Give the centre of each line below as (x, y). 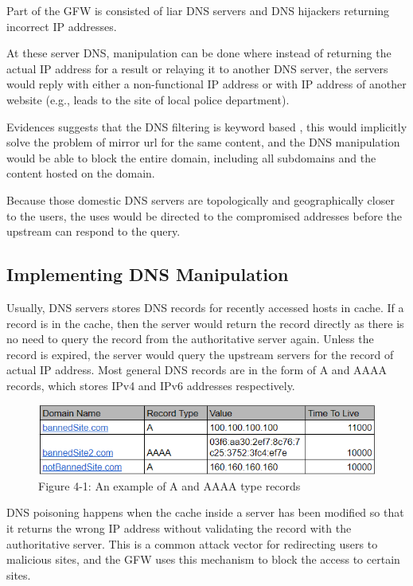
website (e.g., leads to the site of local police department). (148, 99)
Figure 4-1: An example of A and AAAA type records (169, 485)
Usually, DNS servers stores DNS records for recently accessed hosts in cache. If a (205, 307)
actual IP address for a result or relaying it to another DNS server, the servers (197, 68)
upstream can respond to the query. (94, 231)
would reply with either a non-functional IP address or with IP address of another (206, 84)
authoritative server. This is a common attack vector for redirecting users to (192, 543)
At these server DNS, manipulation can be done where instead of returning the (199, 53)
